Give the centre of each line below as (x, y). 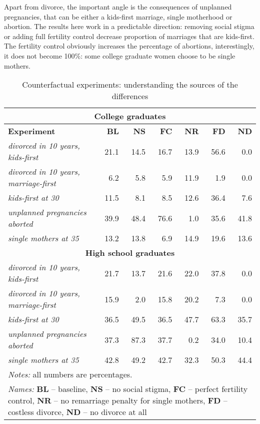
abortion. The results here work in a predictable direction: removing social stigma (129, 26)
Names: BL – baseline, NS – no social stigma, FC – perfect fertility (128, 389)
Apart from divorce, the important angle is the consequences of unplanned (118, 7)
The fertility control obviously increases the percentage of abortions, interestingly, (129, 46)
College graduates (130, 116)
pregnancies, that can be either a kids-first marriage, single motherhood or (118, 16)
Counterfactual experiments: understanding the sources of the (130, 85)
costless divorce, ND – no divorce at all (77, 412)
